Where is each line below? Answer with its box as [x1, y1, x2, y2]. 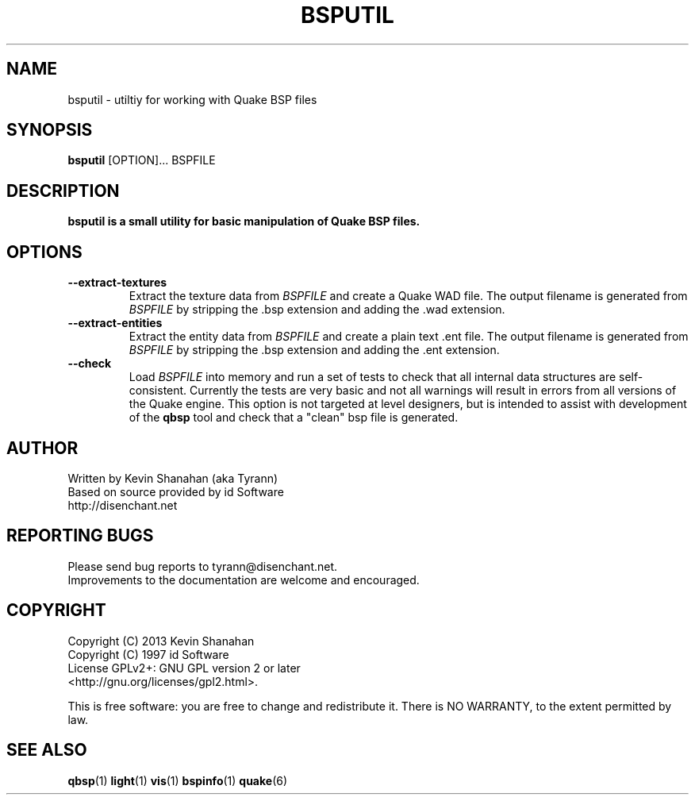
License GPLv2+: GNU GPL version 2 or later [67, 660, 301, 675]
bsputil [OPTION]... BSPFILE [67, 153, 216, 168]
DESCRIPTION [6, 180, 120, 201]
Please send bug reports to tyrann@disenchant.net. [67, 559, 338, 573]
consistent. [129, 383, 187, 398]
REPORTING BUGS [6, 526, 154, 546]
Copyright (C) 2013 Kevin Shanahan [67, 633, 255, 648]
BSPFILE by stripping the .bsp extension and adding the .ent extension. [129, 343, 500, 357]
